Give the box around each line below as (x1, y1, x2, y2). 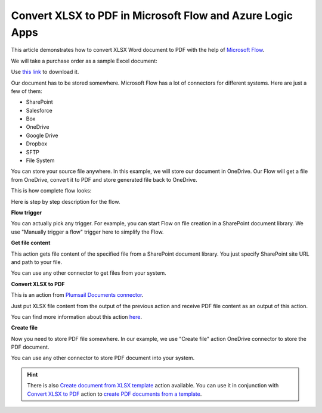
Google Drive (26, 132, 58, 139)
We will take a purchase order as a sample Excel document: (11, 57, 157, 64)
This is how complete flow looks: (11, 187, 92, 194)
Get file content (11, 239, 51, 247)
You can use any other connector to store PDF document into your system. (11, 355, 195, 362)
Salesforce (26, 107, 53, 114)
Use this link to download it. (11, 69, 79, 76)
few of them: (11, 87, 42, 95)
